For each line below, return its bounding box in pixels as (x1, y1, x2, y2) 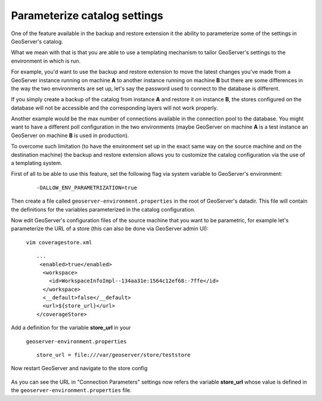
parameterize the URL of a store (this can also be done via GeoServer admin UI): (11, 225, 209, 232)
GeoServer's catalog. (11, 38, 64, 45)
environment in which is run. (11, 57, 80, 64)
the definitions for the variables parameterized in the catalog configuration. (11, 206, 196, 213)
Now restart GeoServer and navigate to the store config (11, 365, 148, 372)
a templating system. (11, 160, 63, 167)
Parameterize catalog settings (11, 9, 163, 22)
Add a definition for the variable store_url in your (11, 324, 131, 331)
